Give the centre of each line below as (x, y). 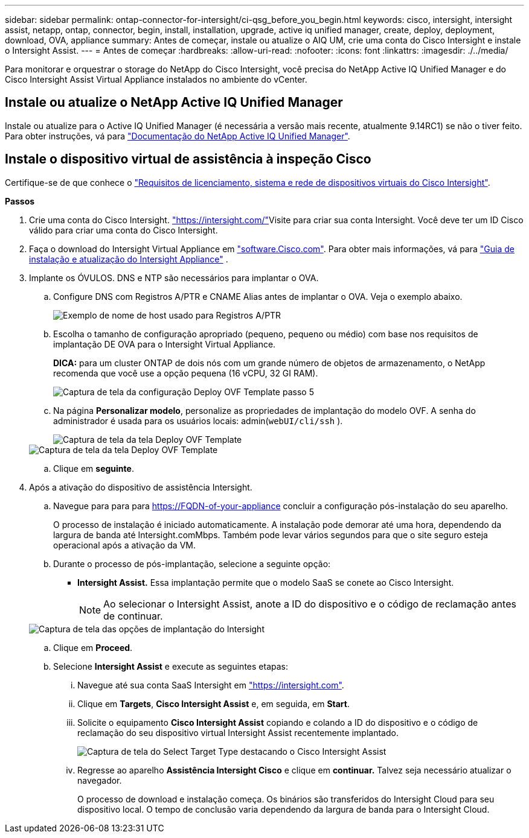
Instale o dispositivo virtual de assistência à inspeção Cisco (188, 159)
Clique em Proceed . (93, 647)
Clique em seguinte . (94, 468)
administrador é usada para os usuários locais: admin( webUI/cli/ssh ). (198, 421)
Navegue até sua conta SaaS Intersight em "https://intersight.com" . (211, 685)
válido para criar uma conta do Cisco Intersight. (123, 230)
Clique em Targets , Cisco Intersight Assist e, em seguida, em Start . (214, 703)
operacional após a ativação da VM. (124, 545)
